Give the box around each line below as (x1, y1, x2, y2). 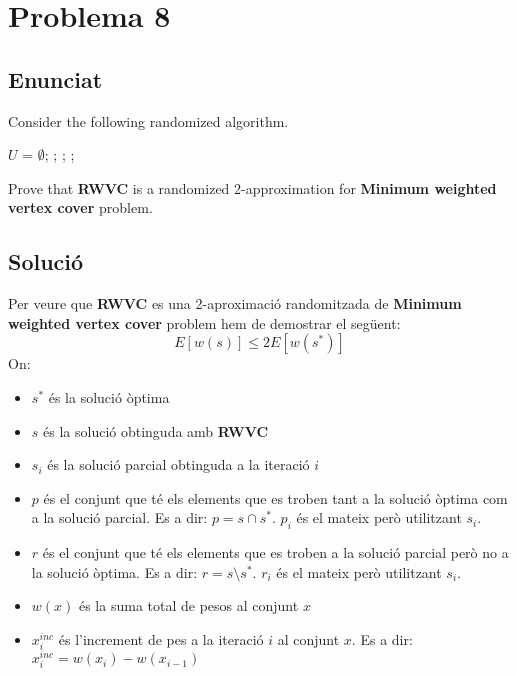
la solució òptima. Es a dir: (31, 561, 198, 582)
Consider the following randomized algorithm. (8, 110, 289, 131)
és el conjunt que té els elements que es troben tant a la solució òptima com (43, 487, 508, 508)
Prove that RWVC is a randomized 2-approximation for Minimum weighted (8, 177, 497, 198)
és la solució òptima (48, 386, 170, 407)
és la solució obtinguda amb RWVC (43, 420, 269, 441)
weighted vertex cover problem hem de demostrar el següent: (8, 312, 401, 333)
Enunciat (8, 63, 103, 94)
